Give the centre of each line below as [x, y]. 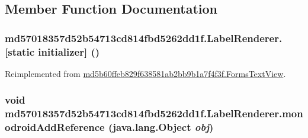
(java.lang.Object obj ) [161, 127]
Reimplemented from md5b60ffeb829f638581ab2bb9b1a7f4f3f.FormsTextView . [145, 73]
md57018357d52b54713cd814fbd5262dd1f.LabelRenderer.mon [154, 113]
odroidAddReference [55, 127]
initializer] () [69, 51]
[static [20, 51]
